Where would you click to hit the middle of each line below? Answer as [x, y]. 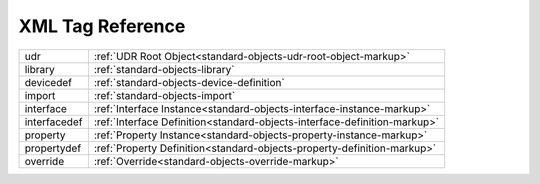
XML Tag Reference [102, 26]
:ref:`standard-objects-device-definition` [189, 82]
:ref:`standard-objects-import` [164, 95]
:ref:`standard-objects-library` [164, 69]
